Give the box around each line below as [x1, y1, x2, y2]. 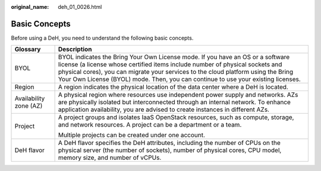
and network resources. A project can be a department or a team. [58, 121, 242, 129]
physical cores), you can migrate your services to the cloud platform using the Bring [58, 68, 294, 76]
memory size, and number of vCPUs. [58, 154, 162, 162]
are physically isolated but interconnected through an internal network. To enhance [58, 98, 291, 107]
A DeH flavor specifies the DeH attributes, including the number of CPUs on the [58, 139, 281, 147]
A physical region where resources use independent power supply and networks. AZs [58, 91, 298, 99]
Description [58, 45, 92, 53]
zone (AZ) [14, 102, 43, 110]
